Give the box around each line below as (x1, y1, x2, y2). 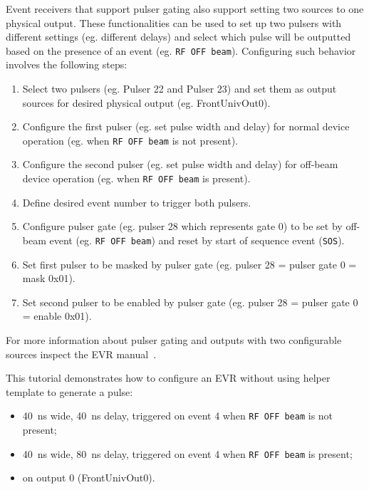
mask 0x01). (22, 271, 76, 286)
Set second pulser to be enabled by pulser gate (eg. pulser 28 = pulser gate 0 (22, 294, 358, 309)
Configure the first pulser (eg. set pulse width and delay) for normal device (22, 119, 350, 134)
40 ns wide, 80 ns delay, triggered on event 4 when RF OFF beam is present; (22, 446, 353, 461)
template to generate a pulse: (6, 384, 133, 399)
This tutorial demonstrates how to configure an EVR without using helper (6, 370, 331, 385)
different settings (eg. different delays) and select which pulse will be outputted (6, 29, 351, 44)
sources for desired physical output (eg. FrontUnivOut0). (22, 95, 271, 110)
